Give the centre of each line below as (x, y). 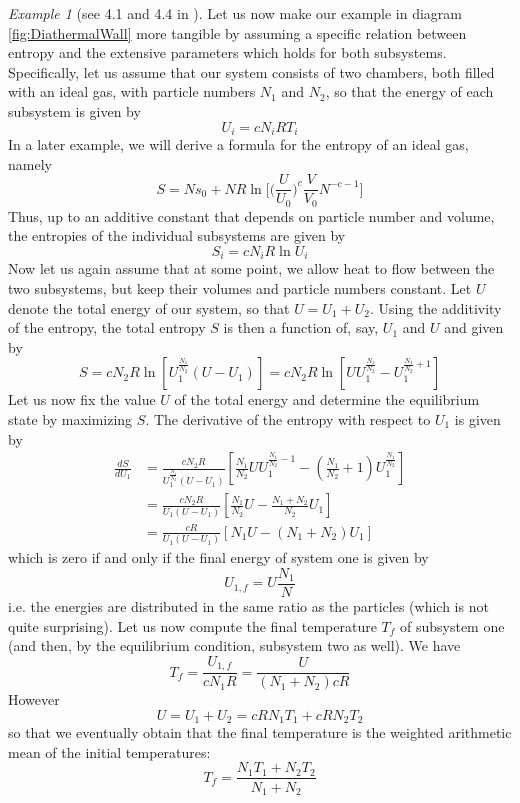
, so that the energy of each (409, 91)
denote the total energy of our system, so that (149, 307)
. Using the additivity (435, 307)
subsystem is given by (74, 110)
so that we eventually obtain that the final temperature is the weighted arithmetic (260, 732)
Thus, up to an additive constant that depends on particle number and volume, (251, 215)
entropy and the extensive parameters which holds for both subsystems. (227, 52)
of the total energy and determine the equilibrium (327, 399)
